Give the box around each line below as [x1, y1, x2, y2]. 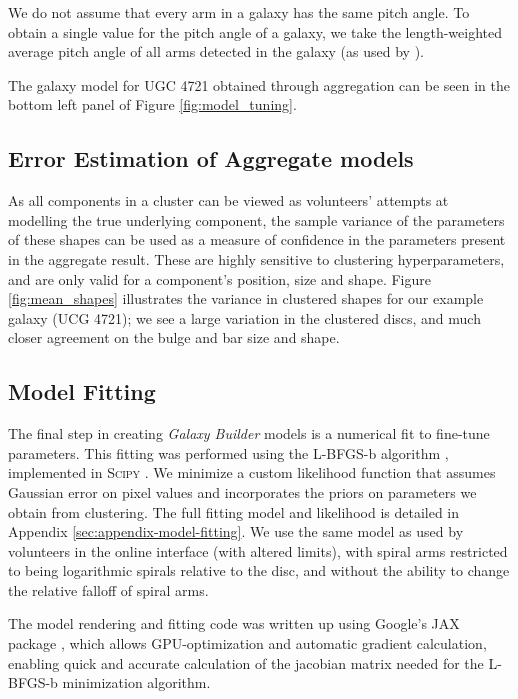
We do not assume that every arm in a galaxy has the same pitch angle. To [8, 2, 470, 22]
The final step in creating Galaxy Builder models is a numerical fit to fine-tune [8, 423, 490, 444]
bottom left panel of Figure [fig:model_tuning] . [8, 94, 297, 115]
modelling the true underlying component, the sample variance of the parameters [8, 209, 505, 230]
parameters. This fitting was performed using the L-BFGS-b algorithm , [8, 442, 449, 463]
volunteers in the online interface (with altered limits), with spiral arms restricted [8, 540, 508, 561]
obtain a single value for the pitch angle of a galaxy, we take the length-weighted [8, 21, 502, 42]
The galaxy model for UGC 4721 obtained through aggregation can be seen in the [8, 74, 510, 95]
